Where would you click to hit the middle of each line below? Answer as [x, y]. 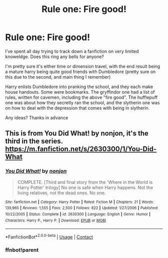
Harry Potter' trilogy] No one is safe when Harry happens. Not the [85, 187]
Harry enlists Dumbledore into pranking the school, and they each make [79, 87]
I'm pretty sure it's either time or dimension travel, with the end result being [83, 66]
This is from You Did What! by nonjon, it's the [77, 134]
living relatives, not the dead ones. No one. [61, 193]
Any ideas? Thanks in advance [37, 117]
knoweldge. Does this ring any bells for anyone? [54, 57]
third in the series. [34, 141]
